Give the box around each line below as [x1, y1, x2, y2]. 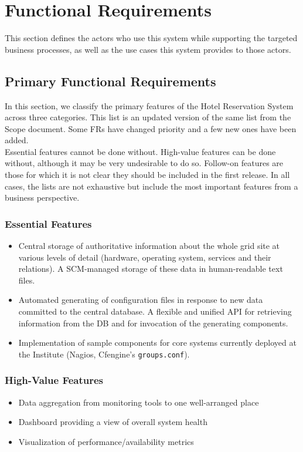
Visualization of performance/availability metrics [18, 435, 194, 447]
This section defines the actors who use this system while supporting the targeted [5, 32, 298, 44]
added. [5, 134, 29, 146]
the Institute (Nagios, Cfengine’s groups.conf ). [18, 348, 190, 360]
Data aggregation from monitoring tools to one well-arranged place [18, 396, 259, 408]
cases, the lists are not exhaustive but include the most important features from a [5, 180, 298, 192]
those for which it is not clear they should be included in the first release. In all [5, 168, 290, 181]
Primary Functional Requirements [5, 72, 216, 90]
